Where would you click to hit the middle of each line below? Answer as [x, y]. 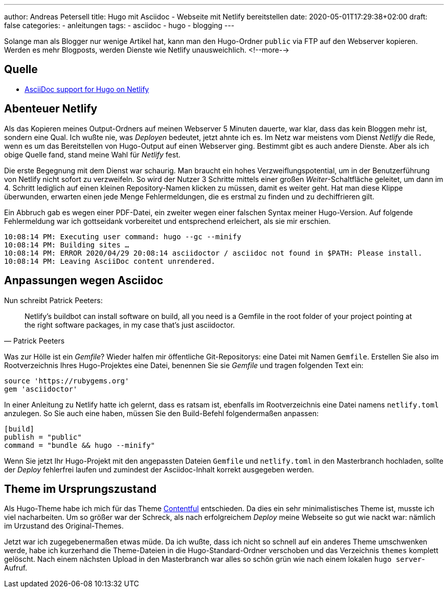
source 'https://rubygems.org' [67, 381]
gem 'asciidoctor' [41, 389]
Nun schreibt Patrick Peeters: [53, 300]
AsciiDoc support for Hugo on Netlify [87, 89]
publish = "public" [43, 437]
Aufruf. [16, 568]
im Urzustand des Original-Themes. [64, 526]
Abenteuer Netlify [51, 109]
